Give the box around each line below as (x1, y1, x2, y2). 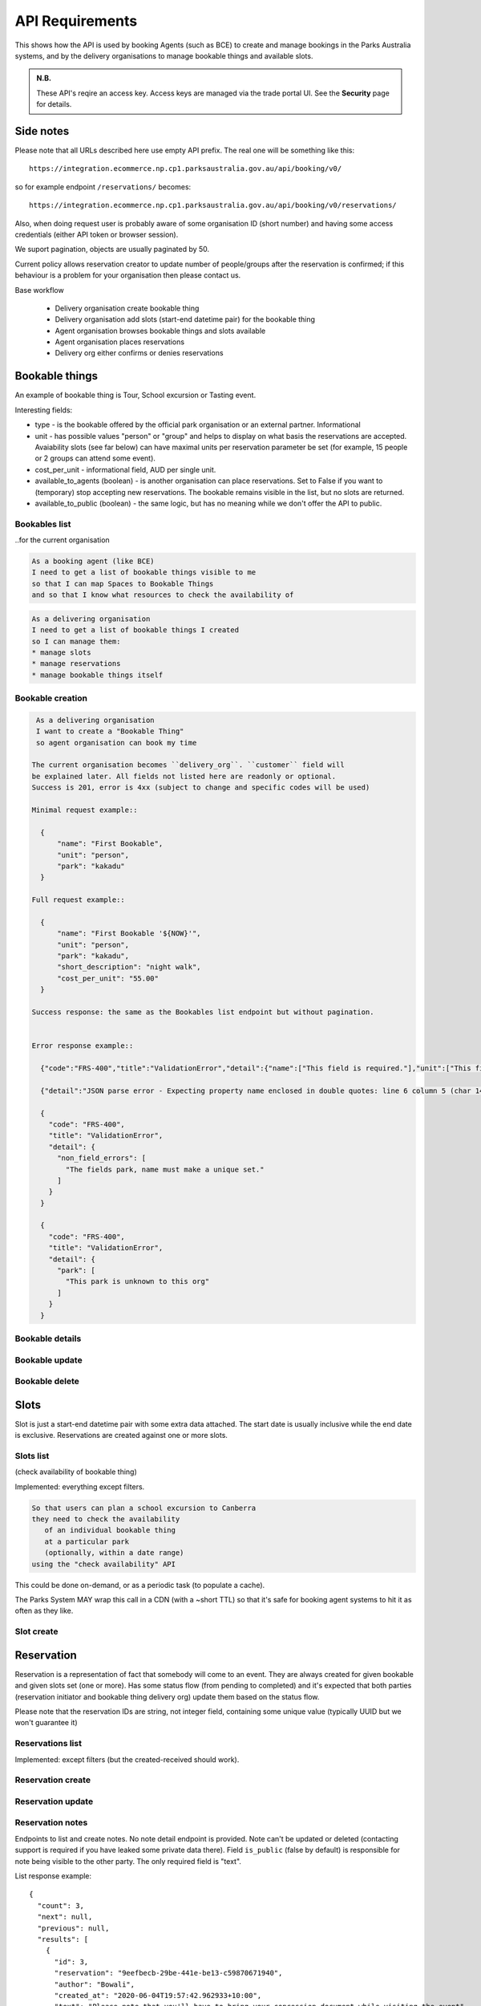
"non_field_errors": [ (57, 1154, 147, 1163)
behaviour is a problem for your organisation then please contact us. (14, 270, 241, 280)
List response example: (14, 1871, 92, 1881)
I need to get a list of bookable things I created (31, 626, 240, 635)
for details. (36, 99, 72, 109)
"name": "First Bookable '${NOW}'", (57, 929, 201, 938)
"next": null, (37, 1912, 93, 1922)
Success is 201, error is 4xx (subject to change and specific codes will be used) (31, 783, 370, 792)
